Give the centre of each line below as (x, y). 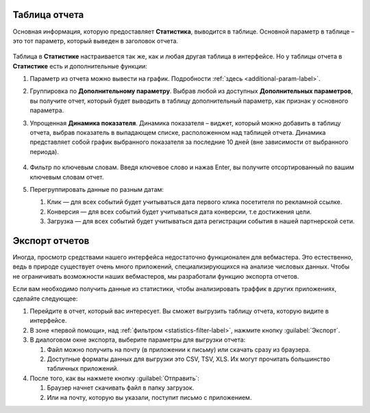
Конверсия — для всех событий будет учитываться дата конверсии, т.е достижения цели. (179, 212)
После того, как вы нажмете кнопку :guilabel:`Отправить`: (115, 378)
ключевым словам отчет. (67, 177)
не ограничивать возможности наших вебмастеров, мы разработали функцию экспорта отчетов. (156, 276)
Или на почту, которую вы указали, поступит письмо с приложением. (149, 397)
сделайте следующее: (45, 299)
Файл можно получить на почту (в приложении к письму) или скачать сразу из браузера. (179, 349)
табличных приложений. (83, 368)
